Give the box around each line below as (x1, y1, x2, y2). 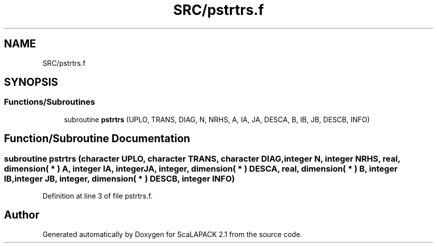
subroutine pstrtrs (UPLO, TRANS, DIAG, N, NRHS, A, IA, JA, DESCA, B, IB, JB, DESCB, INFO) (64, 115, 370, 124)
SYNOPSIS (4, 76, 58, 89)
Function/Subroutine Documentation (4, 132, 191, 145)
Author (4, 209, 39, 222)
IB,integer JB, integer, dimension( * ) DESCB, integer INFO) (4, 173, 235, 184)
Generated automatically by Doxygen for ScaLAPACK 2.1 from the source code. (42, 230, 302, 239)
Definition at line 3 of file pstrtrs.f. (42, 192, 153, 201)
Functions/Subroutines (4, 97, 95, 107)
